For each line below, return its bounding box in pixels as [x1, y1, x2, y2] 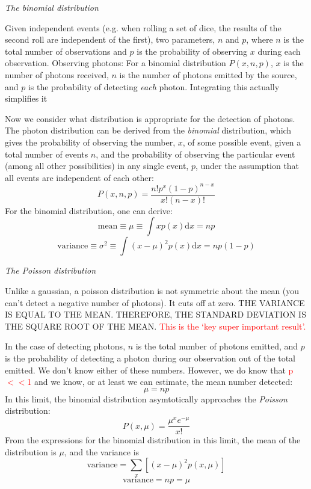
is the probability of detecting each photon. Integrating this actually [28, 80, 280, 93]
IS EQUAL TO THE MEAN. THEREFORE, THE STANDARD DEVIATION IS [5, 308, 306, 321]
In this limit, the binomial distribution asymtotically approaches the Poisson [5, 392, 288, 405]
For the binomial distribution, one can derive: [5, 204, 173, 217]
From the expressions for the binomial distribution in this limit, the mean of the [5, 434, 301, 446]
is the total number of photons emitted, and [135, 340, 298, 352]
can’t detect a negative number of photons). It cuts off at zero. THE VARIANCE [5, 296, 305, 309]
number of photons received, [5, 68, 109, 81]
